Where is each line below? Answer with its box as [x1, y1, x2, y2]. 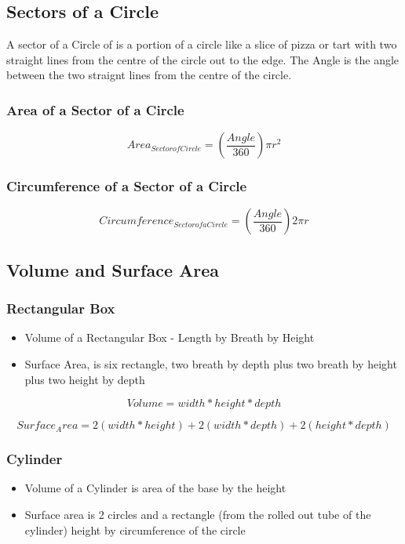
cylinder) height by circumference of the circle [24, 521, 246, 538]
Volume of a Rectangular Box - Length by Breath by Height [24, 329, 315, 346]
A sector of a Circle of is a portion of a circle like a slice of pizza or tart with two [6, 36, 397, 53]
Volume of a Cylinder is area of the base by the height [24, 480, 286, 496]
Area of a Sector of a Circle [6, 100, 184, 119]
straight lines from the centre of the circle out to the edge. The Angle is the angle [6, 51, 400, 67]
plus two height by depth [24, 371, 145, 387]
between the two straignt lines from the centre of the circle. [6, 67, 292, 83]
